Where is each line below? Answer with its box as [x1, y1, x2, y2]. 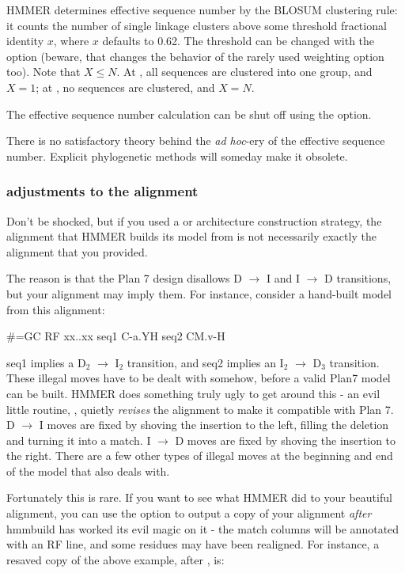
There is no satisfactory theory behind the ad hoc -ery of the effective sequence [6, 132, 385, 149]
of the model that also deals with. [6, 462, 170, 479]
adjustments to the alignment [6, 181, 199, 201]
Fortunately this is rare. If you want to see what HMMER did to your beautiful [6, 489, 392, 506]
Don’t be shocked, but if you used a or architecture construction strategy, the [6, 212, 382, 229]
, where [53, 32, 89, 49]
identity [6, 32, 44, 49]
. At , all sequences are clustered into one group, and [116, 63, 373, 80]
